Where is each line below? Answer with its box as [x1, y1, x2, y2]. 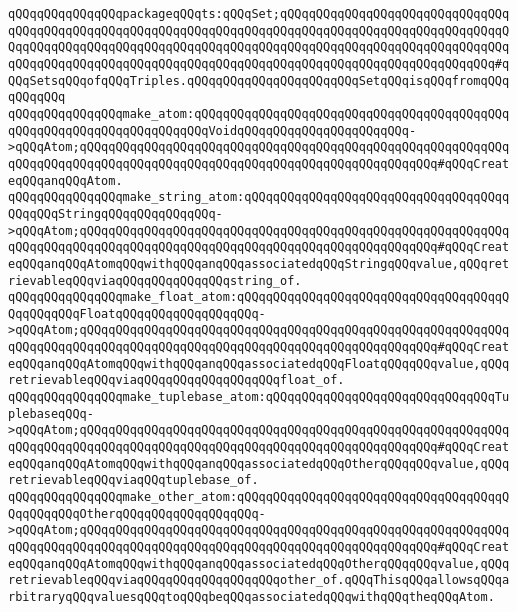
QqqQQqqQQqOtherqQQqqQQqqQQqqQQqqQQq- [8, 506, 266, 521]
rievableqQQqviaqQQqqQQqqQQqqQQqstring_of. [8, 273, 302, 288]
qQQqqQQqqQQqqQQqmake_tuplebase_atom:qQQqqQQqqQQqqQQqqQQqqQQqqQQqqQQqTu [8, 390, 510, 405]
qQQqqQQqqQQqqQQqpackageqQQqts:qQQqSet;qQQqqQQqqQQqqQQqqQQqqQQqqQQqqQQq [8, 7, 510, 21]
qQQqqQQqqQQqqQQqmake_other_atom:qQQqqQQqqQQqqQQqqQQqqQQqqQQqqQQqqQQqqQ [8, 490, 510, 505]
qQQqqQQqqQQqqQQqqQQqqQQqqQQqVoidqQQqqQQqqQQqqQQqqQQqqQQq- [8, 123, 417, 138]
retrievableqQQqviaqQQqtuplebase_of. [8, 473, 259, 488]
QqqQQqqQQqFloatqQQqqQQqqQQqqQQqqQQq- [8, 306, 266, 321]
